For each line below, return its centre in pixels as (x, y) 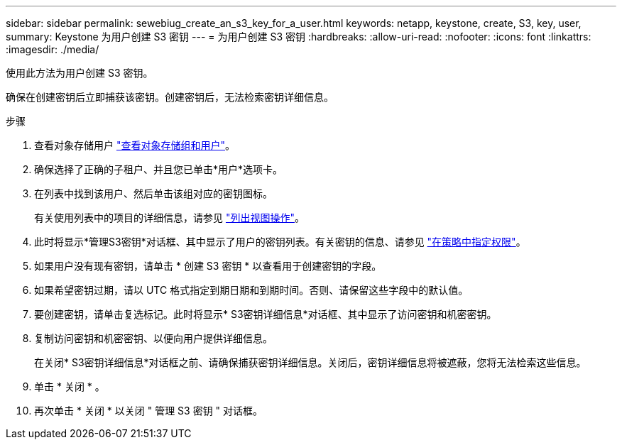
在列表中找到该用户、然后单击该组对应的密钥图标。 (153, 193)
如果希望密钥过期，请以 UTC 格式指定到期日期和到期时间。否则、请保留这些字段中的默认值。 (251, 290)
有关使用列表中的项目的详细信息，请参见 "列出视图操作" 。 (169, 218)
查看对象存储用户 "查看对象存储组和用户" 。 (135, 145)
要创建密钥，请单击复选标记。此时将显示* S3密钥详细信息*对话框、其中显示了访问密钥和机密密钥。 (266, 314)
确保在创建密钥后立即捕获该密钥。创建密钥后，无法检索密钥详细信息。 (170, 97)
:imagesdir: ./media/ (53, 49)
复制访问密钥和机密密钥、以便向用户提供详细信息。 (153, 338)
